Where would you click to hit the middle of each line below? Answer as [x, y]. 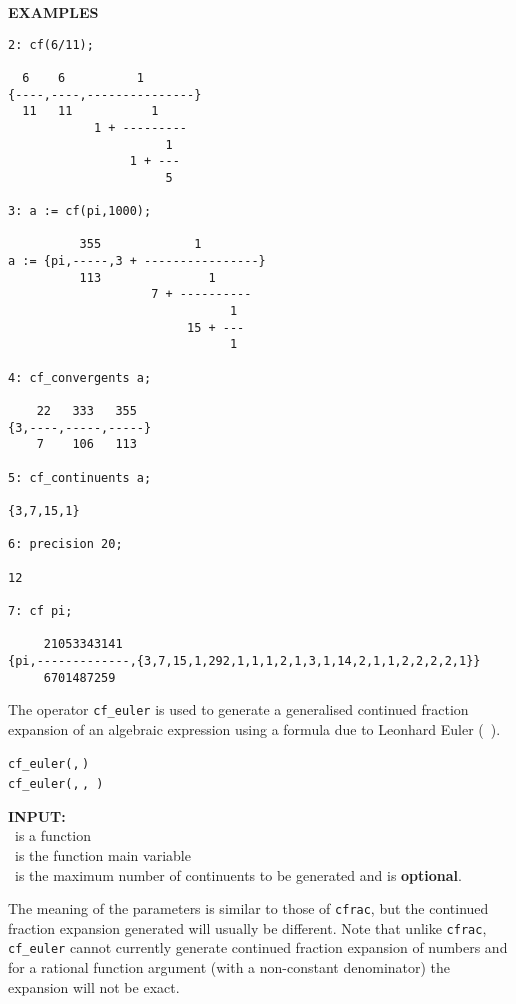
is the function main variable [102, 854]
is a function [52, 835]
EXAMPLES [53, 12]
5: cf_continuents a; [80, 477]
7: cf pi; [40, 610]
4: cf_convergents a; [80, 377]
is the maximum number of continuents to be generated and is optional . [238, 874]
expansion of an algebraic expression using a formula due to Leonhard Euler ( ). [254, 728]
